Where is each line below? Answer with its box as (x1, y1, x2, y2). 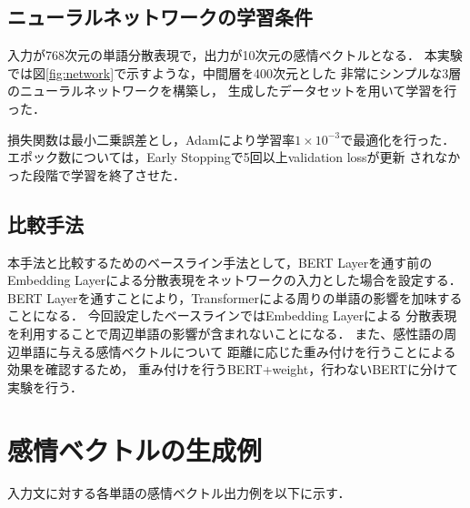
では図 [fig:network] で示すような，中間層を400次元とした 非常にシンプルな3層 (7, 63, 462, 82)
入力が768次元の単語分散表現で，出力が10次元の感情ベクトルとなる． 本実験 (7, 46, 463, 65)
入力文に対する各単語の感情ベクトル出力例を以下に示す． (7, 483, 351, 503)
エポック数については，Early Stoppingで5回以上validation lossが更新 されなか (7, 147, 461, 167)
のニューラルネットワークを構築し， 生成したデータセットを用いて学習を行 (7, 81, 457, 100)
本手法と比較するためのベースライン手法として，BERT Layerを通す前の (7, 252, 433, 271)
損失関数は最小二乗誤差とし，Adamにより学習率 (7, 129, 295, 148)
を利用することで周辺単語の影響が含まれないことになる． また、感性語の (7, 323, 445, 342)
